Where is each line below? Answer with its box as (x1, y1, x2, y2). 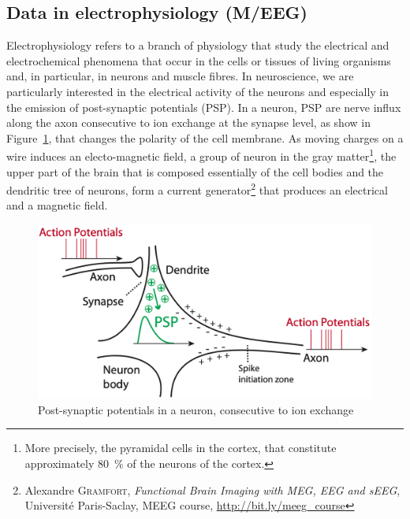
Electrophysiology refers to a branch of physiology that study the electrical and (6, 37, 389, 54)
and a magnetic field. (6, 197, 108, 213)
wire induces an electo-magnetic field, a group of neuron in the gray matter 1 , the (6, 146, 397, 165)
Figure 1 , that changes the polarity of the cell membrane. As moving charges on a (6, 129, 404, 146)
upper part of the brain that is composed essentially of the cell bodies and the (6, 163, 384, 180)
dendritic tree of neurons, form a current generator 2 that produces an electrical (6, 180, 388, 198)
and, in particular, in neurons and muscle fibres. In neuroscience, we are (6, 68, 354, 84)
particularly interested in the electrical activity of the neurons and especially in (6, 83, 389, 99)
